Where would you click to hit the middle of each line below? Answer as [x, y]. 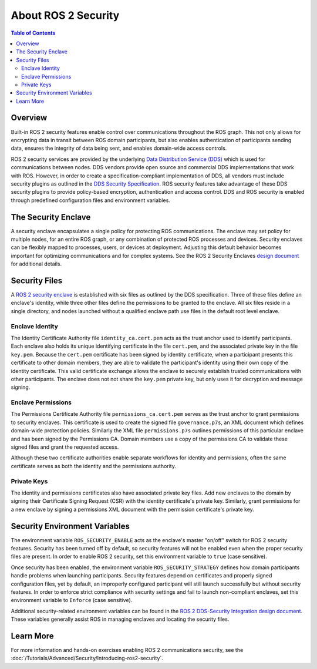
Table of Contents [33, 33]
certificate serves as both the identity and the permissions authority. [93, 466]
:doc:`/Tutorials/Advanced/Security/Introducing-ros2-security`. [87, 658]
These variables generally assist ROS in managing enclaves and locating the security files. [120, 619]
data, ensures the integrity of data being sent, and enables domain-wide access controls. [119, 148]
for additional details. [36, 264]
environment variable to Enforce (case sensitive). [72, 600]
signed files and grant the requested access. [65, 447]
